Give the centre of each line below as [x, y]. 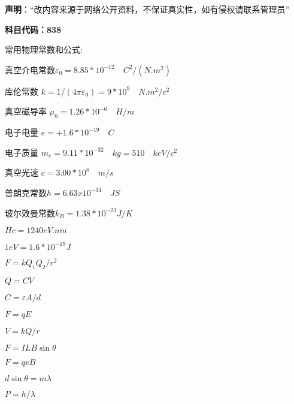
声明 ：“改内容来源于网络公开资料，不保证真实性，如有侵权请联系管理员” [147, 9]
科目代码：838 [33, 29]
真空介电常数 [30, 69]
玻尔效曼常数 [30, 212]
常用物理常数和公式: [44, 49]
